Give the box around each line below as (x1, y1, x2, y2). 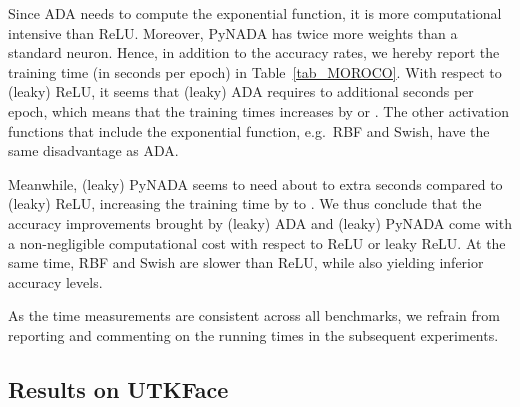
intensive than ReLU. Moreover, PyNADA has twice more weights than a (8, 22, 458, 43)
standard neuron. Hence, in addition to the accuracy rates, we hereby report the (8, 42, 500, 63)
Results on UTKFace (8, 373, 229, 404)
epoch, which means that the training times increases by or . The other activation (8, 100, 509, 121)
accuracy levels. (8, 271, 103, 292)
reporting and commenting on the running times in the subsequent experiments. (8, 324, 499, 345)
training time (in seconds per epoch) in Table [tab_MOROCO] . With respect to (8, 61, 502, 82)
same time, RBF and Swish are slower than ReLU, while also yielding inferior (8, 252, 484, 273)
